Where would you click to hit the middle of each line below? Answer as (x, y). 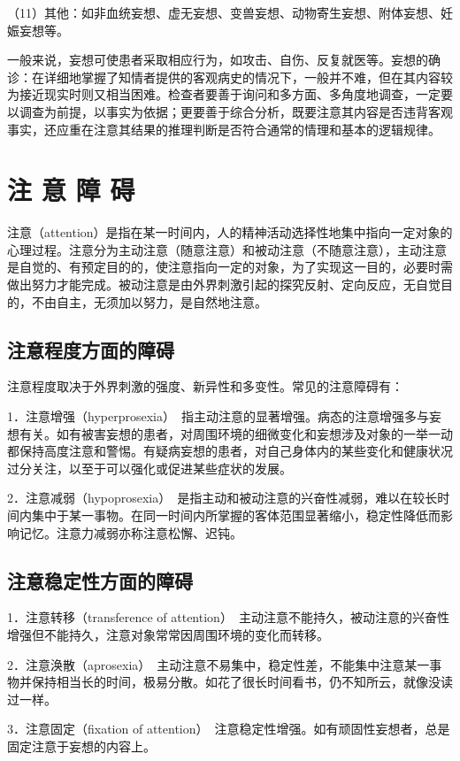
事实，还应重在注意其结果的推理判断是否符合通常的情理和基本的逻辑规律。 (224, 129)
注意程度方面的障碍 (91, 349)
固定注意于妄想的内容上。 (81, 746)
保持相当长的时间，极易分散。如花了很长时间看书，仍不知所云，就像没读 (242, 682)
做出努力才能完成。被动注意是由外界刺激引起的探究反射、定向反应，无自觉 (224, 284)
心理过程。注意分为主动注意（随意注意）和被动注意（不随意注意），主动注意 (227, 249)
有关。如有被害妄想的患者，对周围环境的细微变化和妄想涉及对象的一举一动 (236, 433)
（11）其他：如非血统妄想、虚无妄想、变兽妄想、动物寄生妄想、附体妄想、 (224, 12)
